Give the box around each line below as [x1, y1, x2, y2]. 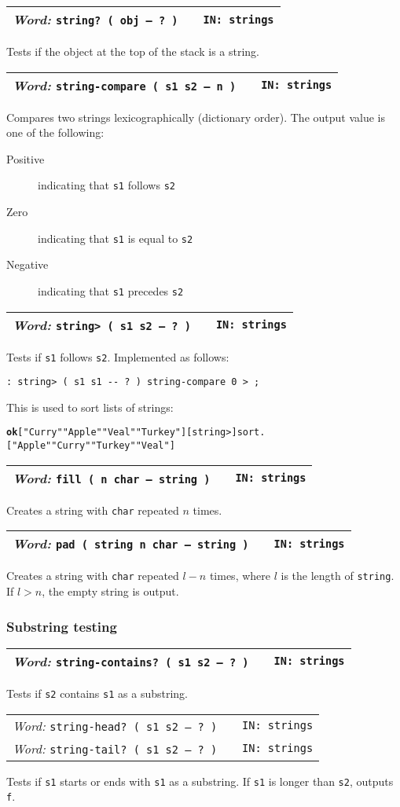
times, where [209, 567, 270, 584]
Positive [6, 150, 45, 167]
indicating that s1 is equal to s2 [38, 229, 193, 246]
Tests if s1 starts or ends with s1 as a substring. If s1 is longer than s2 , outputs [6, 772, 394, 789]
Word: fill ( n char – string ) [13, 468, 211, 487]
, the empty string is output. [42, 583, 179, 600]
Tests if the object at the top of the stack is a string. [6, 43, 259, 59]
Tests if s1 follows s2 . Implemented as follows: [6, 348, 229, 365]
